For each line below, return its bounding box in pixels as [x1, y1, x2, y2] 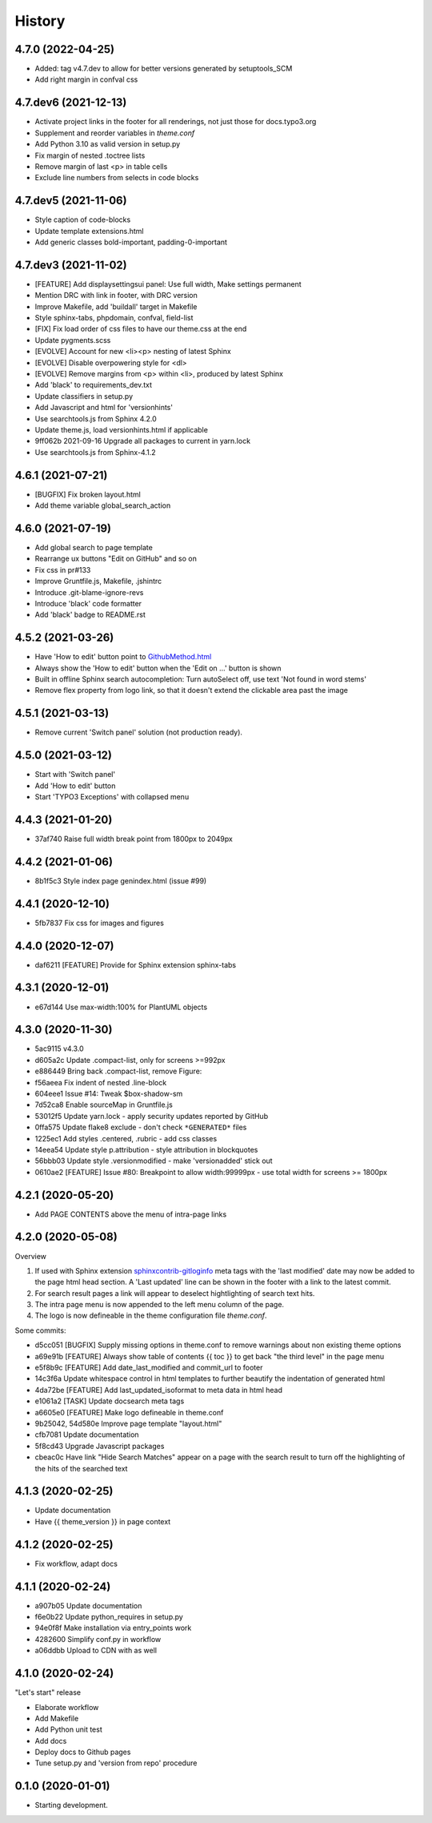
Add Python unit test [34, 1724, 103, 1734]
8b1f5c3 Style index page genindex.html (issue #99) [34, 875, 207, 885]
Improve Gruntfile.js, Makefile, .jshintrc [34, 577, 162, 586]
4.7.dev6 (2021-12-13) [14, 96, 127, 110]
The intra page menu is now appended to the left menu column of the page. [34, 1300, 284, 1310]
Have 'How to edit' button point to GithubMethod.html [34, 652, 212, 662]
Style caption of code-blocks [34, 215, 131, 224]
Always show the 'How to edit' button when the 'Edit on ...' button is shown [34, 663, 282, 673]
